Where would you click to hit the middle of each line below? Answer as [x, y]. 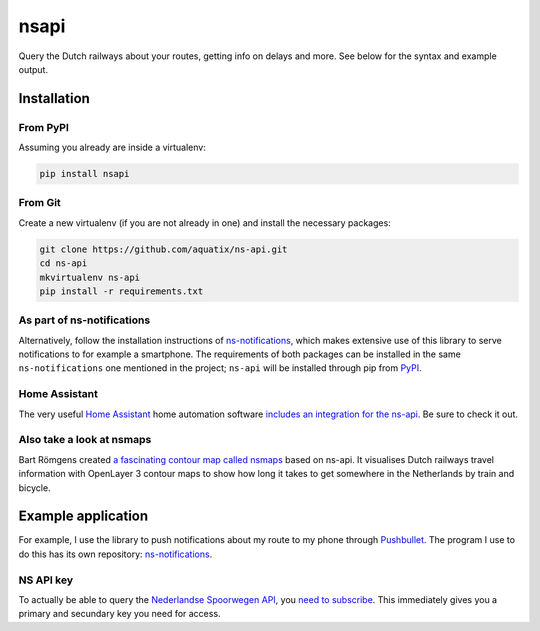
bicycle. [34, 487]
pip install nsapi [84, 174]
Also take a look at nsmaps [85, 440]
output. [33, 69]
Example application [83, 516]
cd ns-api [63, 263]
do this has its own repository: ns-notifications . [115, 554]
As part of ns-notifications [84, 320]
